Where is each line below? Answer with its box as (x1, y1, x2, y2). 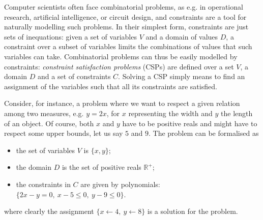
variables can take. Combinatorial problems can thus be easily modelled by (4, 51, 238, 61)
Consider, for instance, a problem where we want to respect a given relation (4, 98, 240, 108)
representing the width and (128, 107, 213, 118)
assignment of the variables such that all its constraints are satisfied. (4, 81, 217, 91)
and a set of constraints (38, 71, 111, 82)
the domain (16, 162, 52, 172)
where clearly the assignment (4, 206, 94, 216)
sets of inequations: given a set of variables (4, 31, 137, 42)
